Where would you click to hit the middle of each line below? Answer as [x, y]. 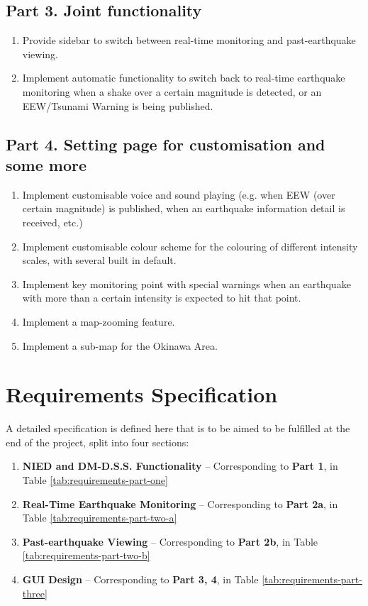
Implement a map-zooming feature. [99, 321]
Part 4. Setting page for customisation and [166, 144]
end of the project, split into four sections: [97, 442]
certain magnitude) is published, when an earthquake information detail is [184, 208]
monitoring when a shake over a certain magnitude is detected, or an [172, 91]
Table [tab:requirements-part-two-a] [100, 518]
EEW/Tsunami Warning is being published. [118, 105]
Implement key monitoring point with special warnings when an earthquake [186, 283]
